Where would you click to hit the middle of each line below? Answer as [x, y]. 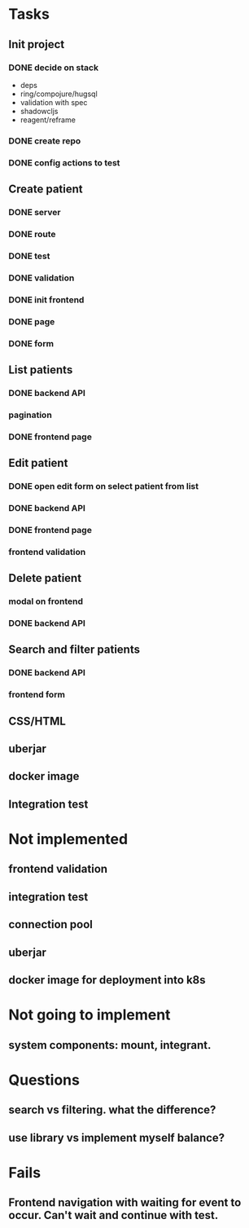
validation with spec [54, 102]
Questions [44, 1080]
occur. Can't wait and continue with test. [114, 1215]
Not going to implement [90, 1015]
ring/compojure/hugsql [59, 94]
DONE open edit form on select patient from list [104, 486]
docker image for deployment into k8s [107, 980]
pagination [31, 415]
